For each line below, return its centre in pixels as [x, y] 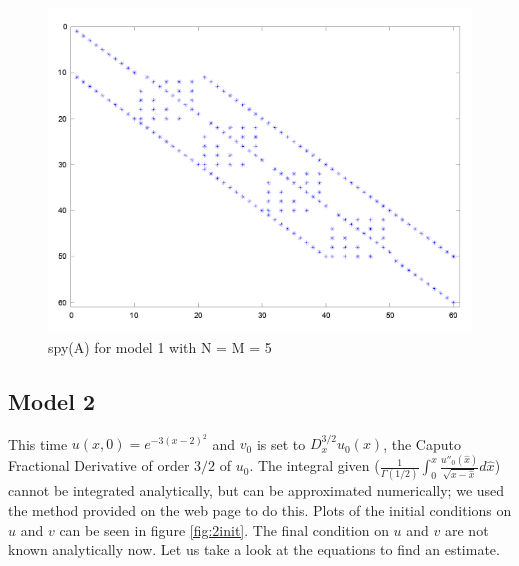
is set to [281, 443]
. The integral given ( [314, 465]
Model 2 [51, 400]
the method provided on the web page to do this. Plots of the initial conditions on [260, 510]
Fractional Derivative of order [99, 465]
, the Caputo [422, 443]
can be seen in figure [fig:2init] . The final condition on [224, 529]
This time [38, 443]
